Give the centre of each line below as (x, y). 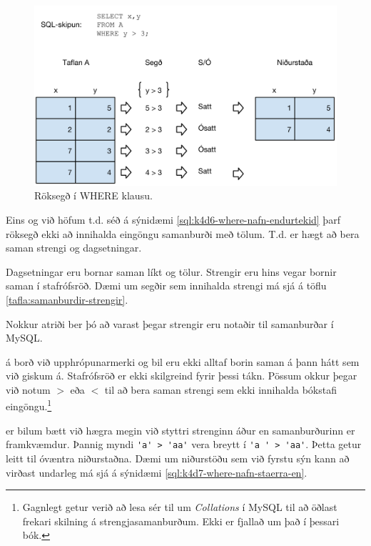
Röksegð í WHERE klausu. (93, 195)
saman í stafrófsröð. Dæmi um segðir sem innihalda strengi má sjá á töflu (166, 286)
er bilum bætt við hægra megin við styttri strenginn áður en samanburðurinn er (181, 430)
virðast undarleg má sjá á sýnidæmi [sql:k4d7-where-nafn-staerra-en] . (157, 472)
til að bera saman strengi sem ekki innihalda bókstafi (220, 389)
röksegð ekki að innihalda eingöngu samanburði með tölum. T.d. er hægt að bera (183, 233)
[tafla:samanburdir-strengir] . (67, 299)
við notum (28, 389)
